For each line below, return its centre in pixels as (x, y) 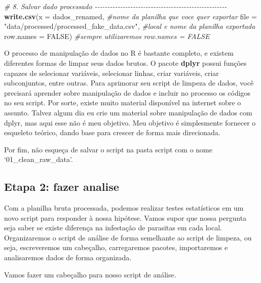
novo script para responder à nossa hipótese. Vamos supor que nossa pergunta (125, 217)
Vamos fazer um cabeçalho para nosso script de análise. (90, 274)
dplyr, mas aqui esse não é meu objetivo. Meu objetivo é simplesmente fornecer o (130, 122)
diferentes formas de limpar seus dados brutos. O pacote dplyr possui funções (125, 63)
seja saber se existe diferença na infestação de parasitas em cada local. (113, 228)
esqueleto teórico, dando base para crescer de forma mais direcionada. (112, 132)
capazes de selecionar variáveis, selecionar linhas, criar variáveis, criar (111, 73)
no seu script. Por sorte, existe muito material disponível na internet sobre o (123, 103)
